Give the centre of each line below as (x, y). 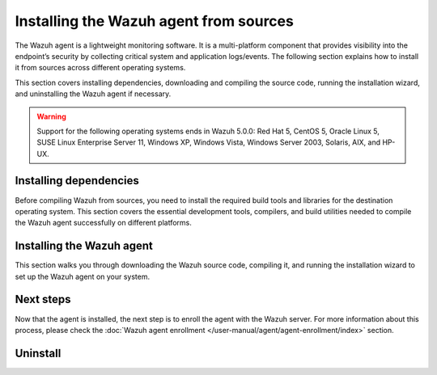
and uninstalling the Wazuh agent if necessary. (93, 94)
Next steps (43, 299)
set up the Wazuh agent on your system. (83, 276)
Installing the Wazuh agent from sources (155, 21)
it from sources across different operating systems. (100, 68)
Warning (51, 116)
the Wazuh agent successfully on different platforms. (103, 223)
